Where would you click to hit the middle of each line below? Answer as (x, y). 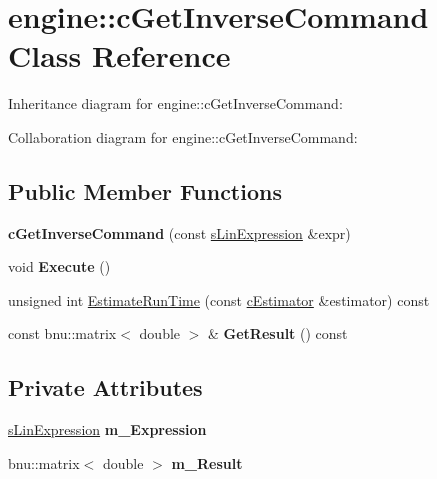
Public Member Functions (145, 190)
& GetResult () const (278, 333)
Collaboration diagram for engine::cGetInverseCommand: (183, 136)
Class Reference (119, 55)
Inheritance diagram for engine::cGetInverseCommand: (175, 103)
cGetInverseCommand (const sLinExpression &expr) (179, 232)
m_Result (207, 462)
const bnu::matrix (62, 333)
